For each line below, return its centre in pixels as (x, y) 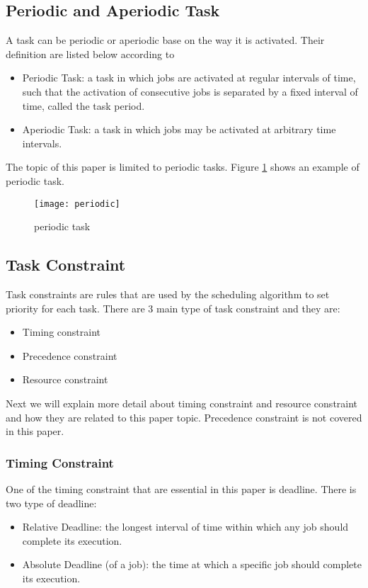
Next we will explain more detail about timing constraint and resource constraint (182, 403)
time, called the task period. (84, 105)
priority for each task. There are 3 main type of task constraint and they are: (173, 308)
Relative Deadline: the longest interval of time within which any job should (185, 527)
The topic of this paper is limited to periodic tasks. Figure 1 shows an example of (183, 167)
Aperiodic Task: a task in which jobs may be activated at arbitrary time (179, 129)
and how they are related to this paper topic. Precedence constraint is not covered (184, 417)
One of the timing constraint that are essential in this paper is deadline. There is (181, 488)
